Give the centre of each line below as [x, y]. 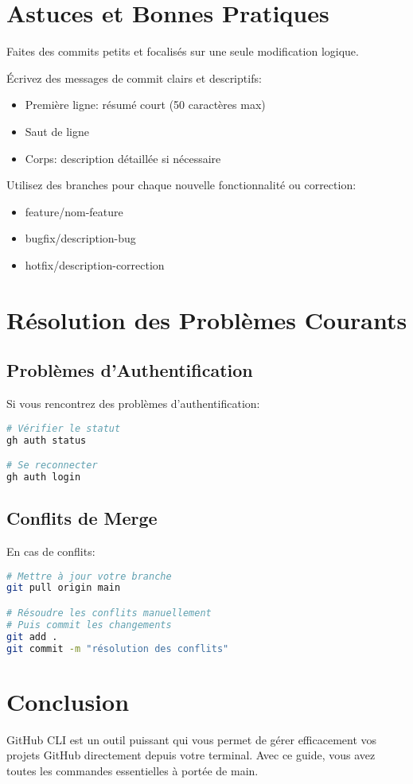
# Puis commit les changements [89, 625]
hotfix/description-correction [95, 264]
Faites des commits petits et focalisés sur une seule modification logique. [183, 51]
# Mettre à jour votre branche [89, 576]
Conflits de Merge [82, 518]
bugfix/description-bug [80, 238]
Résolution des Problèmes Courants [207, 319]
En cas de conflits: [51, 551]
